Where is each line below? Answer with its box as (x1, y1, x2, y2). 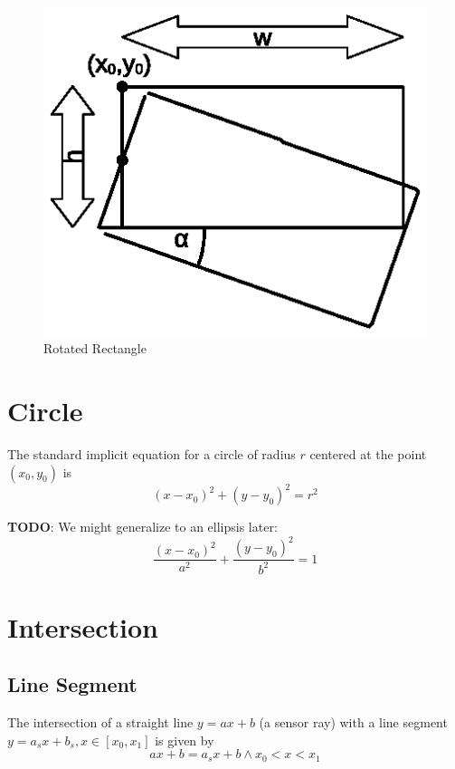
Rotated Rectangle (43, 339, 147, 358)
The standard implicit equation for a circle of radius (7, 445, 296, 464)
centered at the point (309, 445, 427, 464)
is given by (155, 730, 214, 749)
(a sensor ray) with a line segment (259, 713, 448, 732)
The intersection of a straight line (7, 713, 194, 732)
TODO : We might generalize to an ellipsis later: (7, 517, 278, 536)
